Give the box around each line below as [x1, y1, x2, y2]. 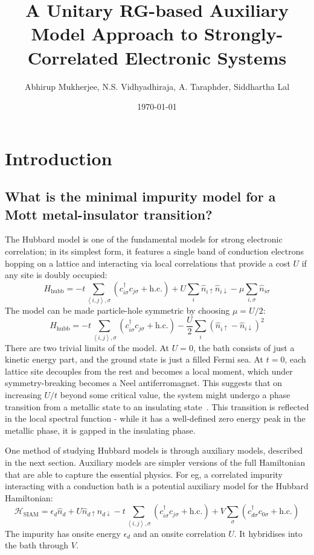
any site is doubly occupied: [5, 268, 107, 281]
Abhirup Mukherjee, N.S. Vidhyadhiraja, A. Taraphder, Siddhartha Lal [24, 80, 290, 92]
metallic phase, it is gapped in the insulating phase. [5, 423, 196, 436]
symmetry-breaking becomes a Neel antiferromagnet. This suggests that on [5, 376, 283, 389]
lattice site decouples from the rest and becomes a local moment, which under [5, 364, 293, 377]
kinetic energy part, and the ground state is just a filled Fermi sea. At [5, 353, 264, 366]
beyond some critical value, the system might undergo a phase [60, 388, 290, 401]
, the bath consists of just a [193, 341, 295, 354]
